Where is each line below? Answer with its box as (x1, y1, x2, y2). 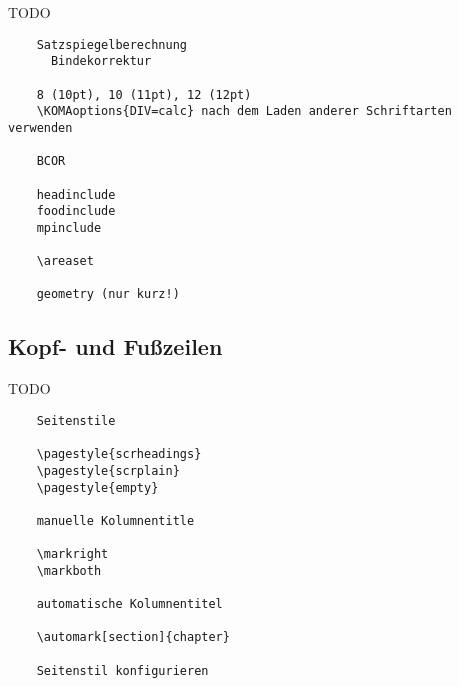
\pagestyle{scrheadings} (36, 447, 202, 462)
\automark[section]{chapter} (36, 630, 230, 645)
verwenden (8, 120, 73, 135)
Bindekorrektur (50, 54, 152, 69)
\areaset (36, 254, 94, 269)
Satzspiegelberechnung (36, 37, 187, 52)
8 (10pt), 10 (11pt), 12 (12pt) (36, 87, 252, 102)
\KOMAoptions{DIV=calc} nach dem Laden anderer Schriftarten (36, 104, 452, 119)
